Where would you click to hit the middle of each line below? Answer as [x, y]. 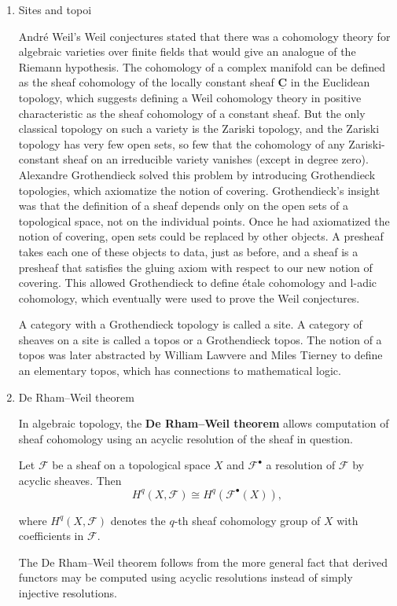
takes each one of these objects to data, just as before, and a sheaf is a [188, 251]
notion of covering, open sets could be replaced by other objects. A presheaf [201, 236]
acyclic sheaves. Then [70, 481]
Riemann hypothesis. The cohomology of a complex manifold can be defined [202, 66]
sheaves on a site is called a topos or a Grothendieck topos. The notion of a [200, 339]
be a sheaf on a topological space [131, 465]
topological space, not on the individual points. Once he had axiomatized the [204, 220]
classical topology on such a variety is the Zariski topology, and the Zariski [199, 129]
